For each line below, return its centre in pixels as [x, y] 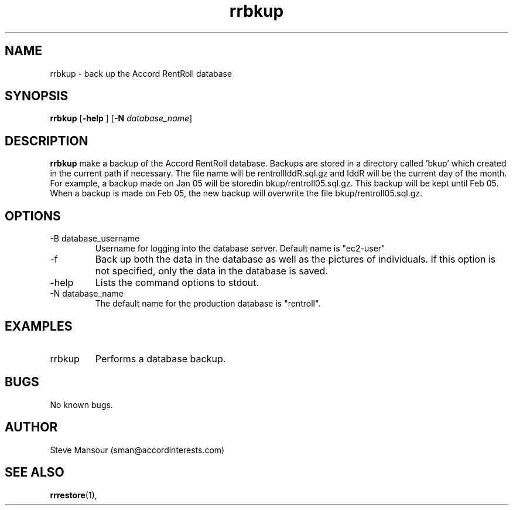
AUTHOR [31, 427]
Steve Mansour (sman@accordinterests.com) [137, 450]
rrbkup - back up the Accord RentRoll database [141, 73]
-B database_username [95, 239]
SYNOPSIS [37, 96]
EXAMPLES [39, 326]
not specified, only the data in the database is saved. [211, 271]
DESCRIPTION [47, 141]
